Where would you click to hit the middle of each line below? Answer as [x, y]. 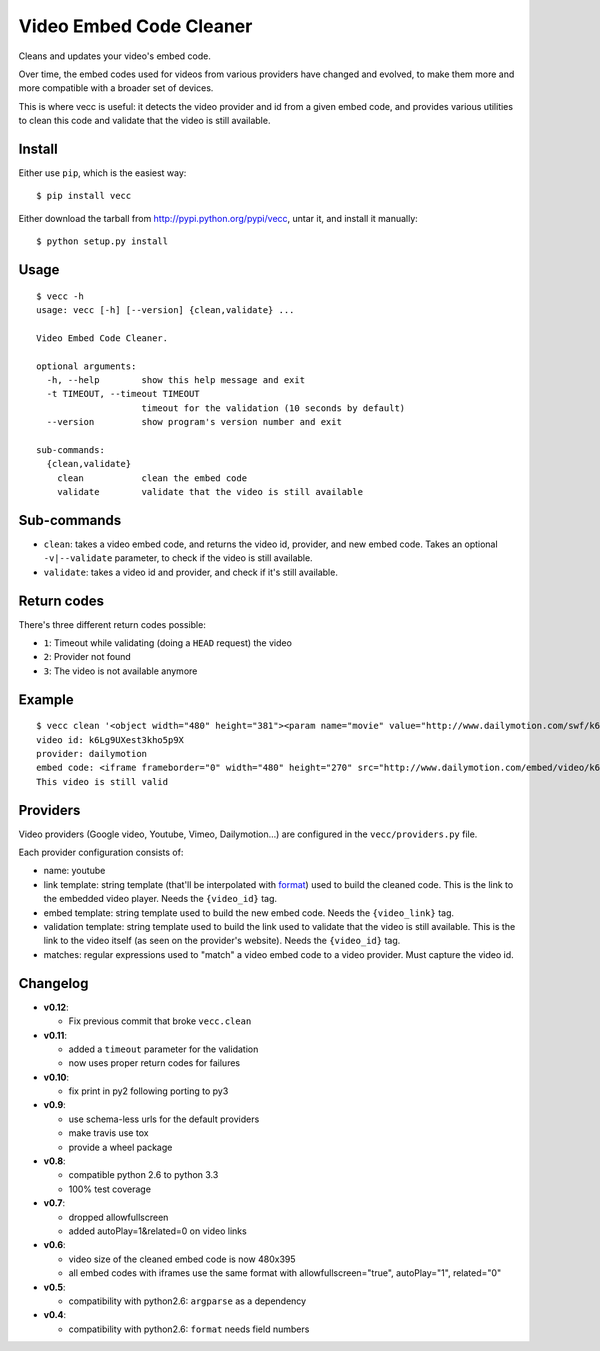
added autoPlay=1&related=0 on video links [157, 1231]
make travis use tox [108, 1133]
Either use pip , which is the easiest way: [102, 173]
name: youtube [74, 871]
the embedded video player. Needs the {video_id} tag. [160, 899]
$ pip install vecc [84, 196]
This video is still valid [102, 781]
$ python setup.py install [102, 241]
